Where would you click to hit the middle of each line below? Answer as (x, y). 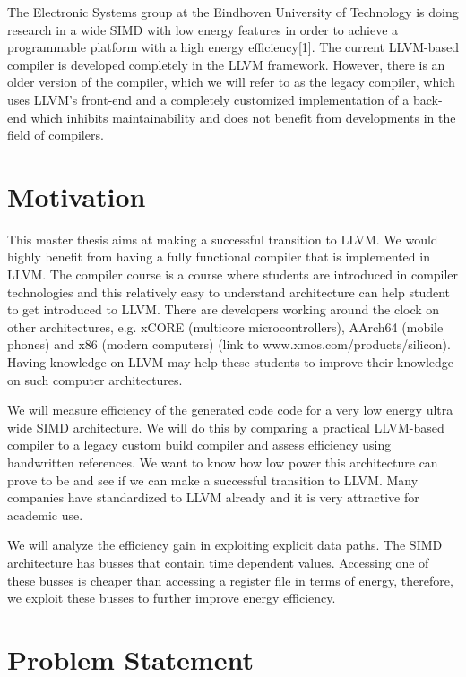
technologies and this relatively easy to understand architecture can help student (229, 291)
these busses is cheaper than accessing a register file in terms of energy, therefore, (230, 580)
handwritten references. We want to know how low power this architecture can (223, 462)
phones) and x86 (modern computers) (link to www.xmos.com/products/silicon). (229, 344)
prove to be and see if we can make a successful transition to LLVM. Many (213, 480)
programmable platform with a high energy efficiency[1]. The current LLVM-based (233, 47)
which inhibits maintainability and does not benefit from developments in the (243, 117)
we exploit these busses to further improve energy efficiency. (172, 598)
